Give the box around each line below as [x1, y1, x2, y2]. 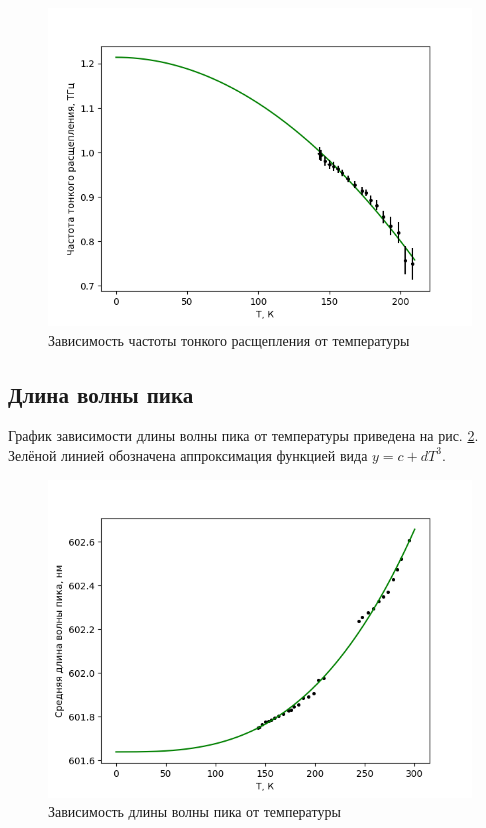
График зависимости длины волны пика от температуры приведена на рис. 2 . [8, 425, 479, 446]
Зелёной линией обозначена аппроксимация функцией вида [8, 444, 368, 465]
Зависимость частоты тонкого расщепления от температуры [48, 329, 410, 350]
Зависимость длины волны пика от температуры [48, 801, 341, 822]
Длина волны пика [8, 378, 194, 409]
